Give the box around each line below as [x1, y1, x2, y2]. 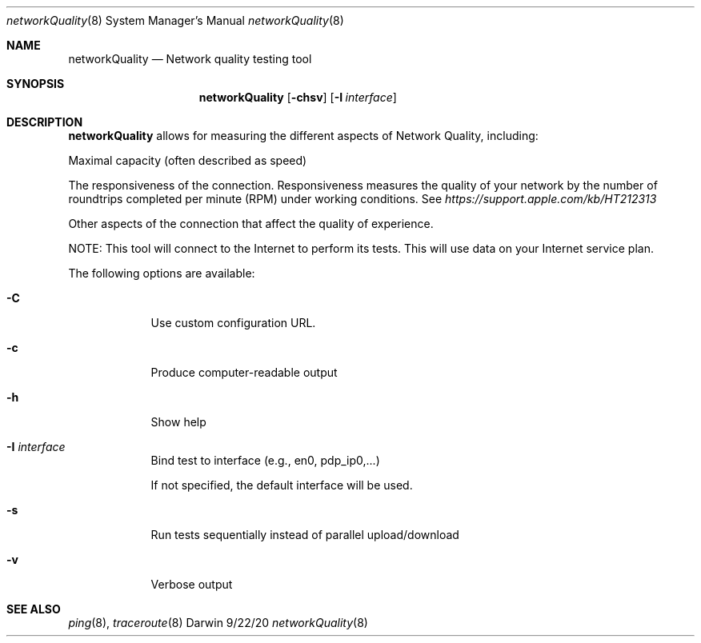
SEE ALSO [6, 602, 61, 616]
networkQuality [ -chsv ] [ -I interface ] [198, 90, 397, 104]
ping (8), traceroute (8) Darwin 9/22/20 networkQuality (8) [68, 616, 368, 629]
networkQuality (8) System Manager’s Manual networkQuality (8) [6, 14, 344, 27]
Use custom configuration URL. [150, 316, 316, 329]
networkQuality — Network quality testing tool [68, 52, 312, 66]
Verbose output [150, 577, 233, 591]
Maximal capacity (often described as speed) [68, 154, 307, 167]
